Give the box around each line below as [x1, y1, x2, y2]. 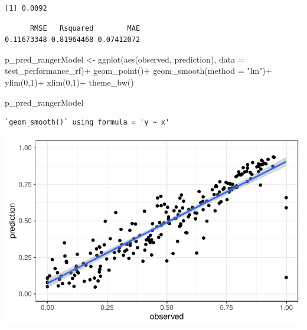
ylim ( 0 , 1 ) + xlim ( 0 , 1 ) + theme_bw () [5, 76, 134, 88]
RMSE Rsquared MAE [30, 24, 141, 32]
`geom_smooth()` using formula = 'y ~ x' [5, 118, 170, 127]
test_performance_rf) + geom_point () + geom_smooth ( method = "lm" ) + [5, 64, 272, 77]
